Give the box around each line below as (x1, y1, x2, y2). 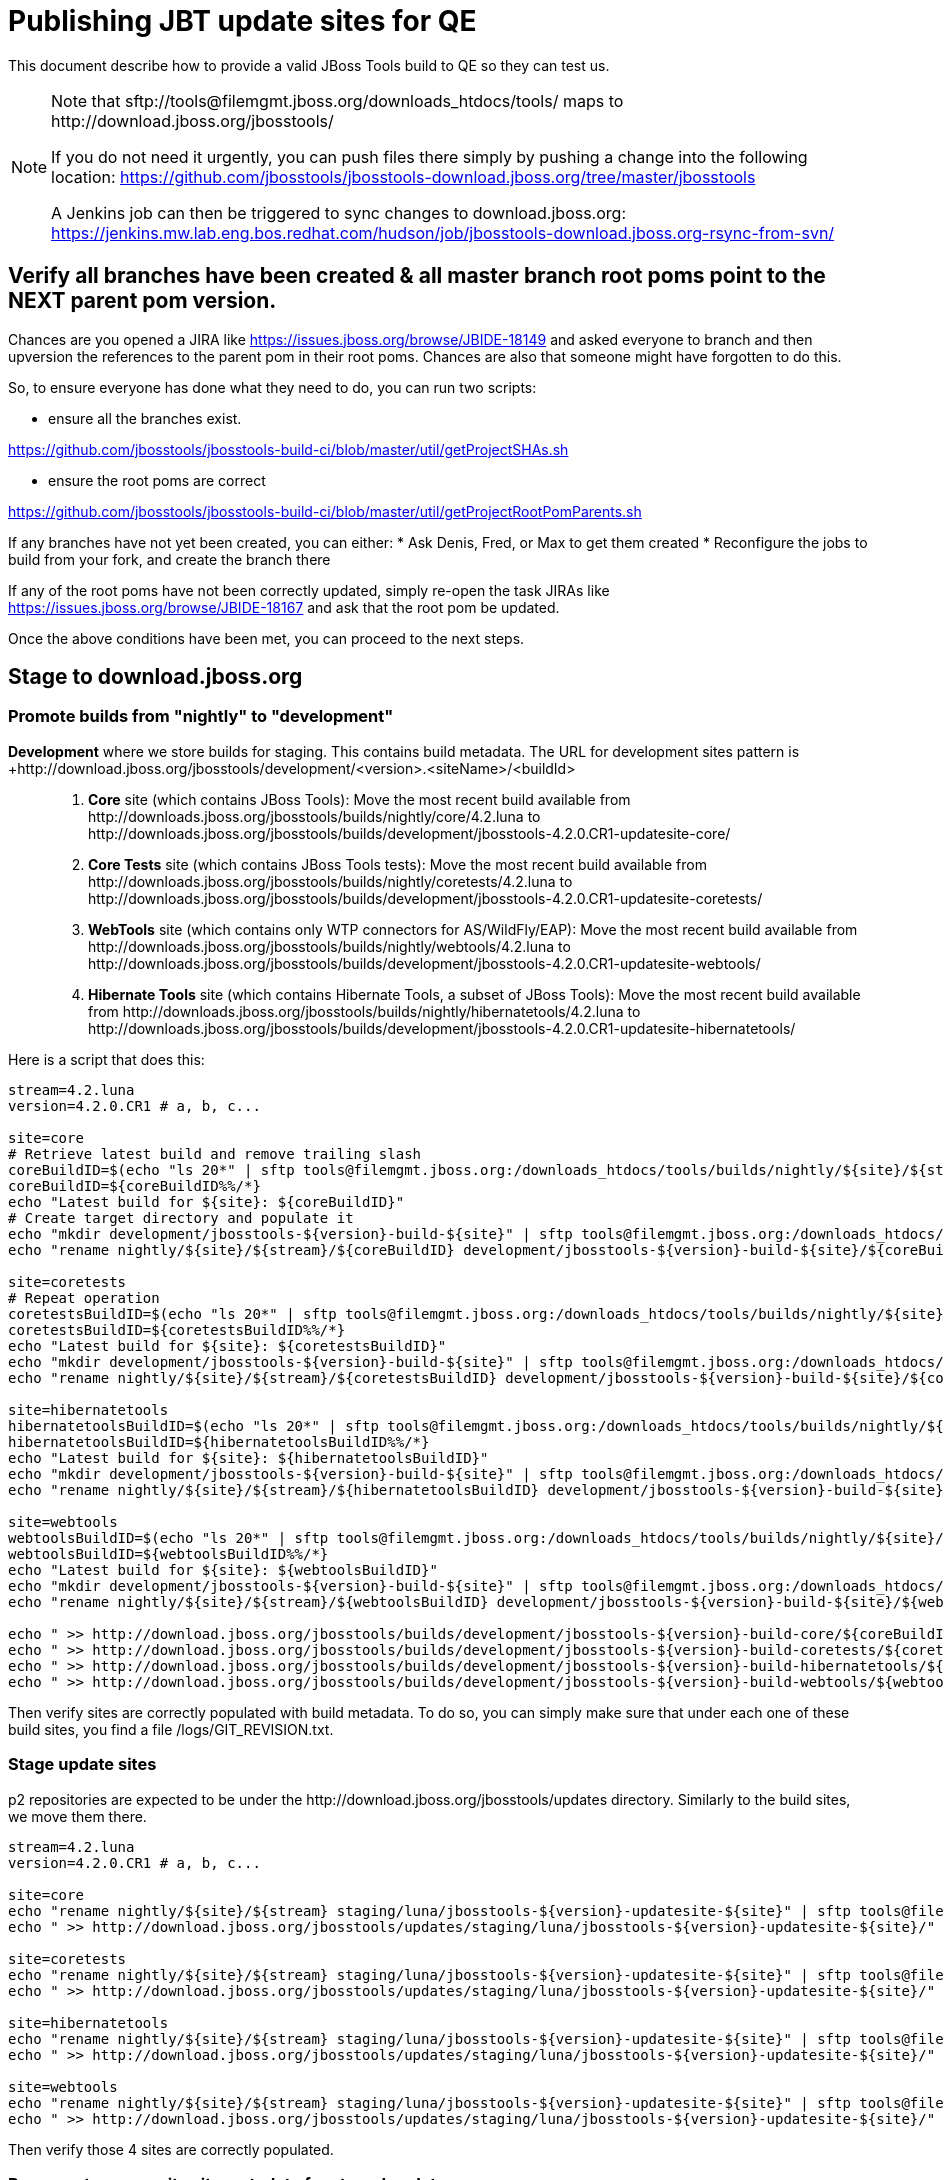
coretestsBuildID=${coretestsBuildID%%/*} (8, 1321, 346, 1338)
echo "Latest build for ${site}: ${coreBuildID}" (8, 1193, 405, 1210)
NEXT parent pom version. (8, 288, 277, 314)
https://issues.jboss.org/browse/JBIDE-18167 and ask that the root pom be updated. (8, 598, 560, 616)
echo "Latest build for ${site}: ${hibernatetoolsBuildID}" (8, 1449, 489, 1466)
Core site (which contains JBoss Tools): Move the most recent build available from (88, 790, 631, 808)
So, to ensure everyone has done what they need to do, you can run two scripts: (8, 378, 537, 396)
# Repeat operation (8, 1289, 160, 1306)
